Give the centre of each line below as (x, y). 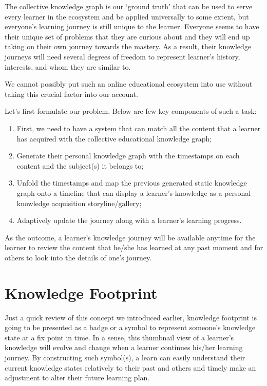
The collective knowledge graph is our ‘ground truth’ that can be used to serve (129, 6)
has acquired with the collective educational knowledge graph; (114, 138)
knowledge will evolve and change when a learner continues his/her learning (124, 347)
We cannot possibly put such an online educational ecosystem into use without (129, 84)
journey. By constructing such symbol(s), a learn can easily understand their (125, 357)
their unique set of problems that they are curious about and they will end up (127, 36)
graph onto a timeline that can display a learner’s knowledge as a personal (134, 192)
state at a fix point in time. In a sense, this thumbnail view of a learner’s (119, 337)
